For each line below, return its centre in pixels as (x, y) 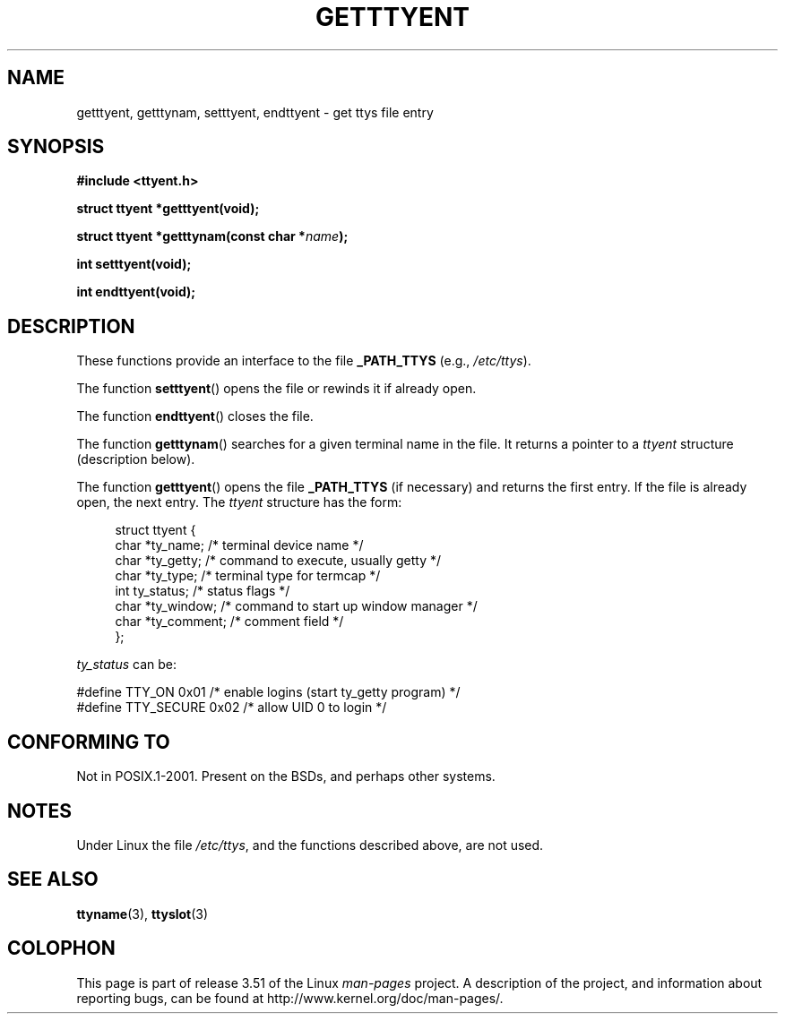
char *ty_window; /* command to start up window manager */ (296, 606)
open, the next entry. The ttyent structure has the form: (239, 502)
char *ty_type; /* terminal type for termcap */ (248, 576)
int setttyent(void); (134, 264)
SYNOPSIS (56, 147)
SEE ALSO (53, 879)
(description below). (136, 459)
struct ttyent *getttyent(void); (168, 209)
